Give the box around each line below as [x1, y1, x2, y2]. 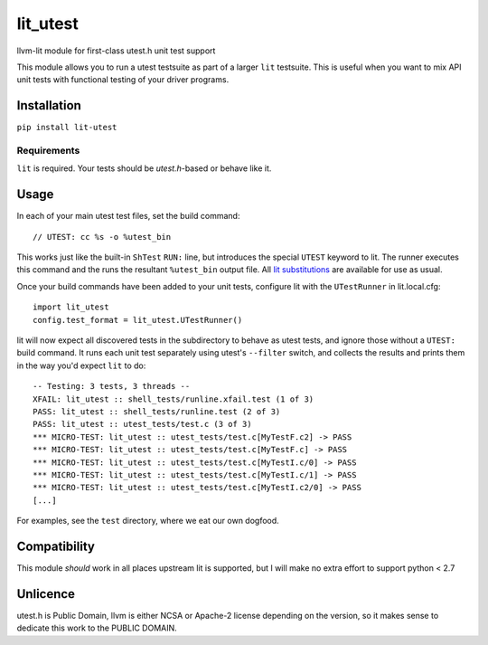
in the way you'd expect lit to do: [16, 360, 146, 371]
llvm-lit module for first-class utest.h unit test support [16, 45, 216, 56]
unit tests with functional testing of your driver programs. [16, 74, 230, 85]
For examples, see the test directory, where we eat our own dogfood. [16, 516, 279, 526]
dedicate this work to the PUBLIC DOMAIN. [16, 622, 178, 633]
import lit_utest [33, 302, 109, 312]
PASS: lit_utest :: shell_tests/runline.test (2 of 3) [33, 406, 281, 416]
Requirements [16, 145, 80, 157]
